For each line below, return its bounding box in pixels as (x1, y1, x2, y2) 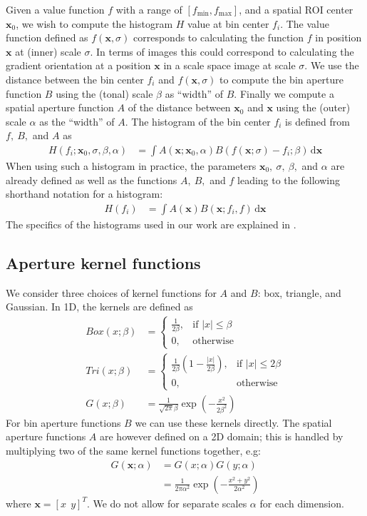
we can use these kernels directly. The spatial (135, 415, 332, 430)
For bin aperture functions (6, 415, 121, 430)
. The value (280, 16, 329, 31)
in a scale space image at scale (163, 58, 296, 73)
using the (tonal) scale (56, 86, 153, 101)
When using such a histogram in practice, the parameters (6, 158, 257, 173)
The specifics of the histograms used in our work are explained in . (6, 216, 296, 231)
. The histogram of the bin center (125, 113, 271, 128)
